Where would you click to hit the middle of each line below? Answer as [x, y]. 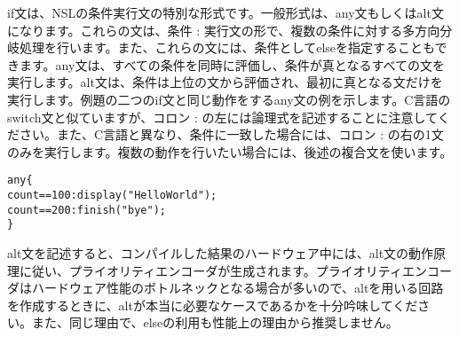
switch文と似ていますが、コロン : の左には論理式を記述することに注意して [222, 117]
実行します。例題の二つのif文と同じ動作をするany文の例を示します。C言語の [229, 99]
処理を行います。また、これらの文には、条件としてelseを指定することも [227, 47]
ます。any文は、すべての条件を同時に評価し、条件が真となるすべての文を [232, 64]
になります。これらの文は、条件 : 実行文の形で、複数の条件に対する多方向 [224, 30]
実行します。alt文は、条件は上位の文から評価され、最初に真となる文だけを [225, 82]
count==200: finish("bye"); [87, 210]
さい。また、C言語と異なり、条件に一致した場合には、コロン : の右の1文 [231, 134]
